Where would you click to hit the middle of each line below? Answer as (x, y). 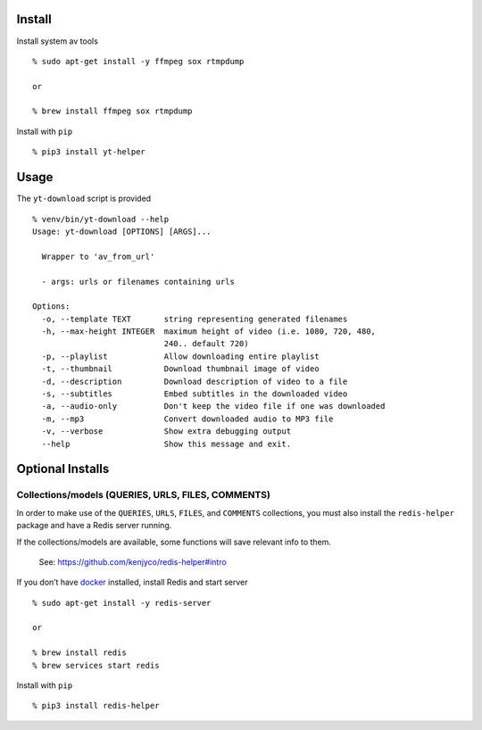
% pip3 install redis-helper (96, 706)
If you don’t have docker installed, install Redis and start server (132, 582)
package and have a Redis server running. (94, 526)
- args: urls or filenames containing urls (138, 282)
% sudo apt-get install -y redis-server (122, 603)
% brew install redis (79, 653)
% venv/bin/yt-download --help (101, 219)
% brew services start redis (96, 665)
